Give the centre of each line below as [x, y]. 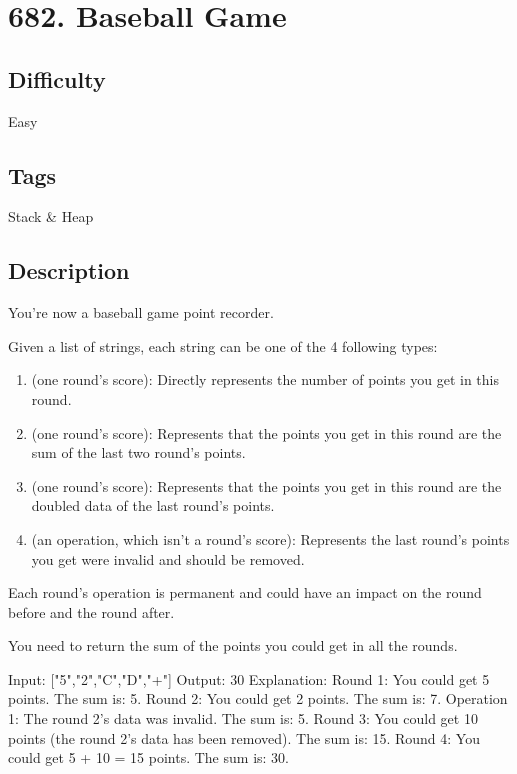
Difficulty [57, 78]
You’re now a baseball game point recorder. [141, 312]
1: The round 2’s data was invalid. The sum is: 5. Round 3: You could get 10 [243, 718]
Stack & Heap [51, 216]
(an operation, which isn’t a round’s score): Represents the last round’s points [270, 538]
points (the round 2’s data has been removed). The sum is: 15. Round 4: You [244, 737]
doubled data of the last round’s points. [153, 505]
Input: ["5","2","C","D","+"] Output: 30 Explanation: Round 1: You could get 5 [249, 678]
